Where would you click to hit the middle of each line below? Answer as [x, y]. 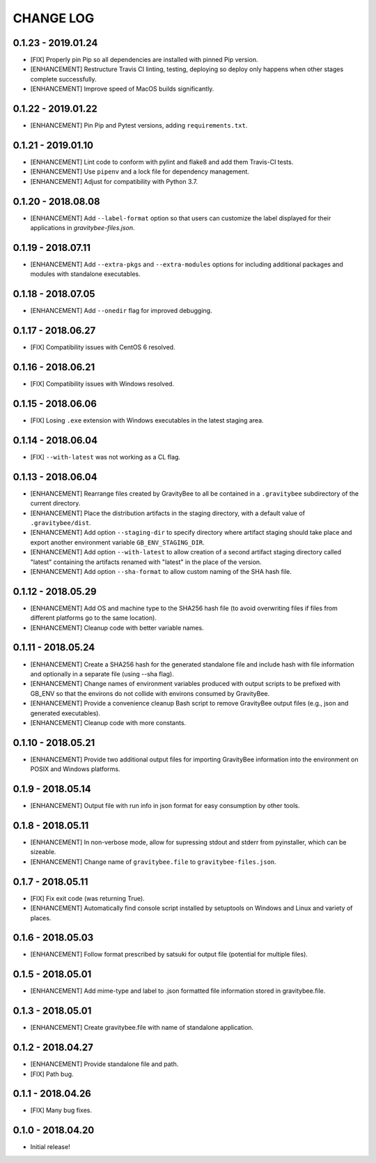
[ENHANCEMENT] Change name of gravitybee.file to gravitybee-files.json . [153, 862]
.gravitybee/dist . [61, 523]
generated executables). [65, 713]
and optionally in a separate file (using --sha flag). [102, 674]
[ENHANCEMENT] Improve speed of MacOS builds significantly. [122, 89]
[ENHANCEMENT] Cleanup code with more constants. [108, 722]
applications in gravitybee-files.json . [83, 228]
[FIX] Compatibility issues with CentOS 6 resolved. [103, 347]
